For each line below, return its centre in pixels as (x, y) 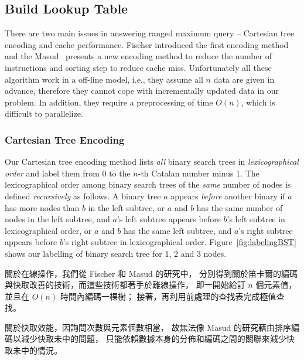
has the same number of (240, 207)
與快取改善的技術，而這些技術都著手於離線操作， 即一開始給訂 (125, 285)
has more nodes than (42, 207)
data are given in (244, 79)
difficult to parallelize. (44, 113)
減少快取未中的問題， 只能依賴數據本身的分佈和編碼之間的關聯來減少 (153, 339)
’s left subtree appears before (169, 219)
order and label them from (52, 173)
